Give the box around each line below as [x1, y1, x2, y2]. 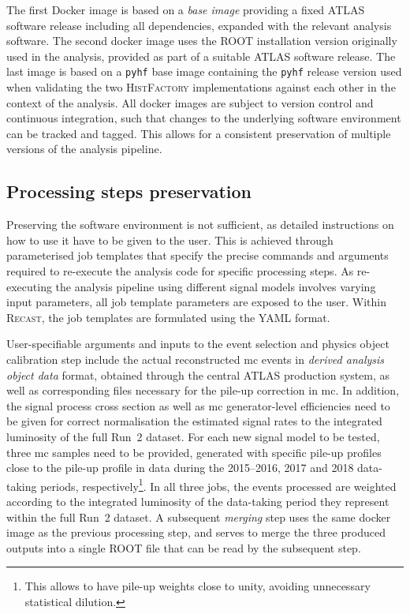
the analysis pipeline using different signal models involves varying [55, 278, 376, 294]
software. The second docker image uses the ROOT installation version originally [6, 32, 397, 49]
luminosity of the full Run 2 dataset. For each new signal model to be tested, [6, 428, 380, 444]
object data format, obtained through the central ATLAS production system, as [6, 366, 390, 383]
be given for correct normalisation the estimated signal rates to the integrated [6, 413, 382, 429]
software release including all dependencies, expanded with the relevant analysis [6, 17, 392, 33]
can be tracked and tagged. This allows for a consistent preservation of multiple [6, 125, 391, 141]
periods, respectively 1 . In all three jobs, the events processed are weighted [40, 475, 397, 494]
